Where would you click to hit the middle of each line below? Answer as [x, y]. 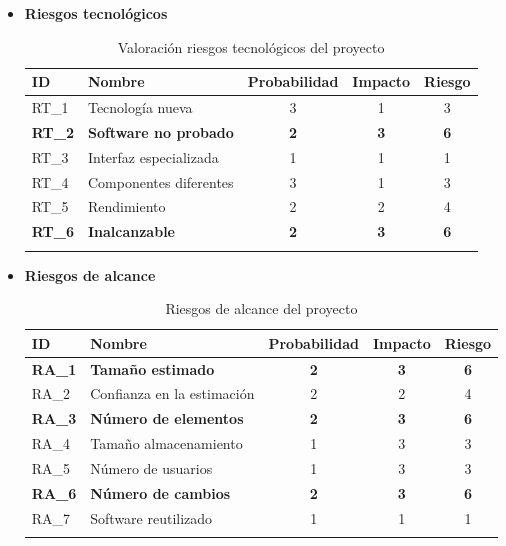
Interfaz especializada [153, 156]
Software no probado [160, 131]
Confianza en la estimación [172, 393]
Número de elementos [167, 418]
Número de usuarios [151, 468]
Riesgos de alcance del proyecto [261, 308]
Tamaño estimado [152, 368]
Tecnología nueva [140, 107]
